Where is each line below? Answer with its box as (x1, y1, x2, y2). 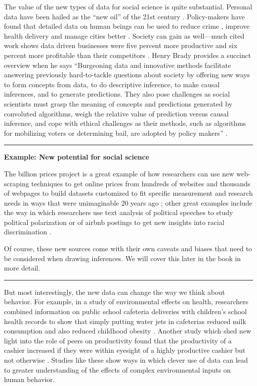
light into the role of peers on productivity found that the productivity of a (4, 335, 232, 345)
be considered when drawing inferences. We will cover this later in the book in (4, 253, 241, 263)
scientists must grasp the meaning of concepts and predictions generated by (4, 98, 233, 109)
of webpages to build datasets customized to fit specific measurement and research (4, 188, 253, 198)
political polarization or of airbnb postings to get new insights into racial (4, 217, 224, 227)
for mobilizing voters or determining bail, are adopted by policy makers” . (4, 127, 228, 138)
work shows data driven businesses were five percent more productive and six (4, 40, 238, 51)
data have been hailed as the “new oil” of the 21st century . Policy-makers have (4, 11, 245, 21)
